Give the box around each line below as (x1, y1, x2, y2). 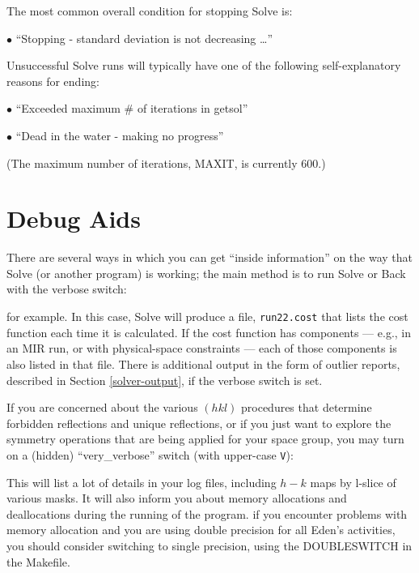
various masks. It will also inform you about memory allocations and (6, 490, 347, 507)
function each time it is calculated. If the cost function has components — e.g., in (6, 323, 412, 340)
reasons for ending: (6, 72, 99, 89)
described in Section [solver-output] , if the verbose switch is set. (6, 371, 323, 388)
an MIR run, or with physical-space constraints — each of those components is (6, 340, 397, 357)
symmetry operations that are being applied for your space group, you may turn (6, 430, 404, 447)
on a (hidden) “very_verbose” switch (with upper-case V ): (6, 446, 294, 463)
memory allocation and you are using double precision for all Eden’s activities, (6, 521, 396, 538)
